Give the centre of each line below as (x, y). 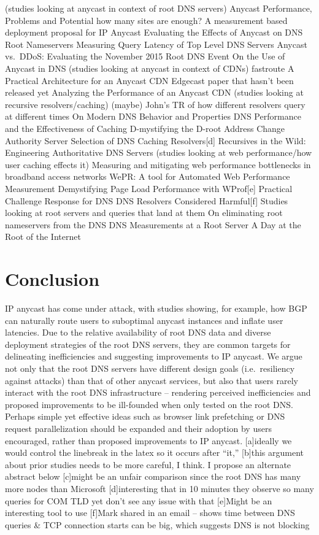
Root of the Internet (43, 237)
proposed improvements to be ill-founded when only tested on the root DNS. (149, 404)
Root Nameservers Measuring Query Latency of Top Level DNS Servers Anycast (156, 44)
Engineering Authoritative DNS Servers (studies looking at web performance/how (159, 152)
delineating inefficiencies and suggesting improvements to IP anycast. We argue (154, 356)
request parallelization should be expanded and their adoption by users (138, 428)
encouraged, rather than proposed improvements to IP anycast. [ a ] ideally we (148, 440)
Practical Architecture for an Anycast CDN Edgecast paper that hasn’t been (149, 80)
